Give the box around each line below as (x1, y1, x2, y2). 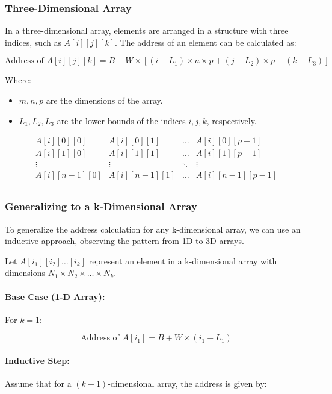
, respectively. (206, 114, 257, 127)
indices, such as (5, 36, 61, 48)
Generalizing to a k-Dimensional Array (5, 199, 197, 214)
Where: (5, 73, 31, 86)
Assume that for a (5, 377, 72, 390)
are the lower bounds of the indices (57, 114, 186, 127)
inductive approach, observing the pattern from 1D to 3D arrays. (5, 234, 244, 247)
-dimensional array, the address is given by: (108, 377, 267, 390)
